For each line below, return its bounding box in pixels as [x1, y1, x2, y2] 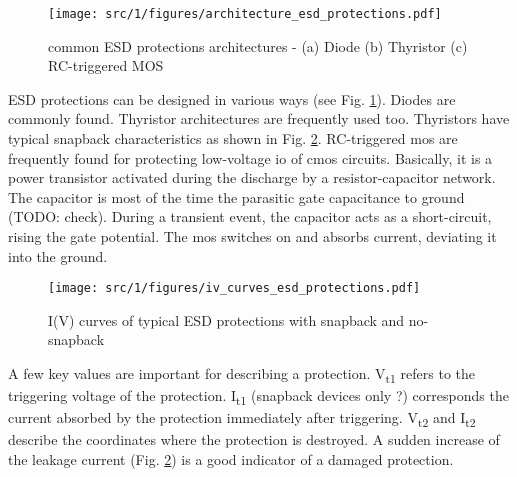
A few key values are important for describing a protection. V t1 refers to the [8, 363, 476, 386]
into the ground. [8, 245, 108, 266]
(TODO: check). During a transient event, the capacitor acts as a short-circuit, [8, 206, 492, 227]
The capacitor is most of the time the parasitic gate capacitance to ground [8, 186, 465, 207]
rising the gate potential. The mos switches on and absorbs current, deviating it [8, 226, 497, 246]
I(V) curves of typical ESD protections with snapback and [48, 309, 405, 330]
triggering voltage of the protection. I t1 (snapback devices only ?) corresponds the [8, 385, 509, 408]
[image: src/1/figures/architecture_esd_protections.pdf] [48, 7, 442, 21]
